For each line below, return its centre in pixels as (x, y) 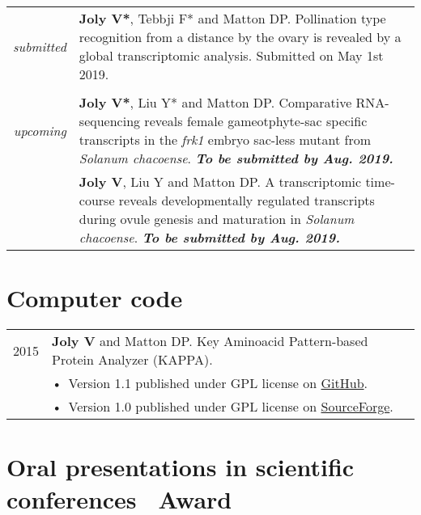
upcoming (40, 130)
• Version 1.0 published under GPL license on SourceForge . (223, 407)
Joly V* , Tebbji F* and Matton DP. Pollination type (232, 18)
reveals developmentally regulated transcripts (247, 200)
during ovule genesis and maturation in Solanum (217, 219)
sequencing (110, 121)
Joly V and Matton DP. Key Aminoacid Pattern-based (210, 341)
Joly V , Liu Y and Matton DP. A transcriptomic (220, 182)
